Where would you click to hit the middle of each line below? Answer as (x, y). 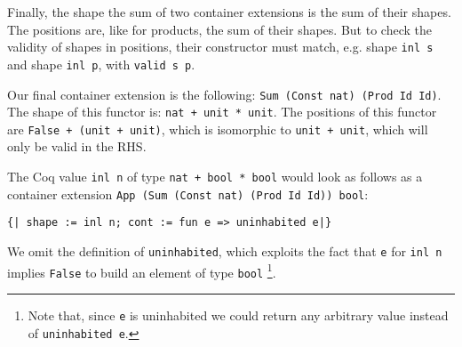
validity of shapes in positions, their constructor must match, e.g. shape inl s (220, 47)
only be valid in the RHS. (77, 146)
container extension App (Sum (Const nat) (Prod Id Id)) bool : (188, 194)
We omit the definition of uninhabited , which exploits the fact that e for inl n (225, 251)
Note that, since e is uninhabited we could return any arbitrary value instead (238, 315)
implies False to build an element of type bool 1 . (142, 270)
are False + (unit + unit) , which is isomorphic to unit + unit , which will (218, 129)
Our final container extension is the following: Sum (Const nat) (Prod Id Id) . (224, 94)
